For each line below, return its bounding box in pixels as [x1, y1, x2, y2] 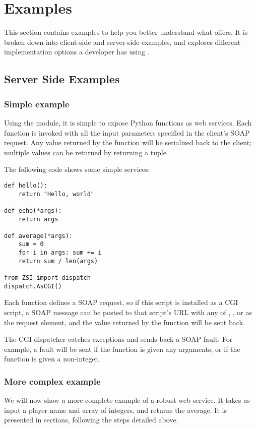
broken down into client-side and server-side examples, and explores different [4, 36, 241, 47]
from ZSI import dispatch [4, 274, 91, 282]
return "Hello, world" [18, 190, 94, 198]
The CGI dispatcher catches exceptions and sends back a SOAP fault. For [4, 334, 233, 344]
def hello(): [4, 181, 47, 189]
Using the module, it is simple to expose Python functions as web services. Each [4, 117, 252, 128]
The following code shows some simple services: [4, 164, 150, 174]
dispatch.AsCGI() [4, 282, 62, 290]
